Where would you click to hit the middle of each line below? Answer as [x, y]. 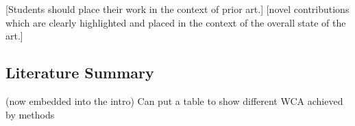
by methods [30, 114]
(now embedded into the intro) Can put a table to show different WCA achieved [174, 100]
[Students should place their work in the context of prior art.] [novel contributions [177, 9]
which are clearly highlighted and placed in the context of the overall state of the [176, 22]
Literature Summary [80, 73]
